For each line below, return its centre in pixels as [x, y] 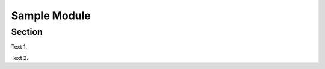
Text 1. [19, 47]
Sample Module [51, 16]
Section [27, 32]
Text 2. [20, 58]
